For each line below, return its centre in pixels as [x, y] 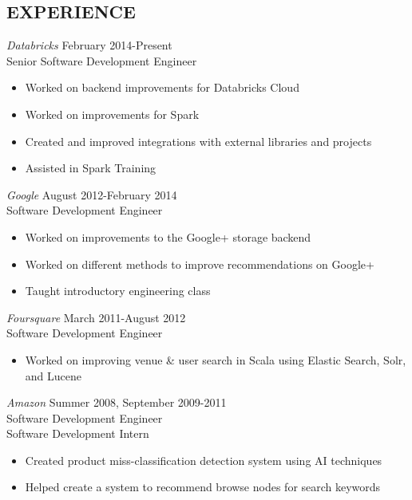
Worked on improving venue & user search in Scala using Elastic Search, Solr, [216, 359]
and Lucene [53, 375]
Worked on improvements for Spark [112, 114]
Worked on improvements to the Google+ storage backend [168, 236]
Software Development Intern [78, 433]
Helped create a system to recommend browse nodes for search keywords [203, 487]
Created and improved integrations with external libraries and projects [198, 141]
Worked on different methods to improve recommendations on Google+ [200, 264]
